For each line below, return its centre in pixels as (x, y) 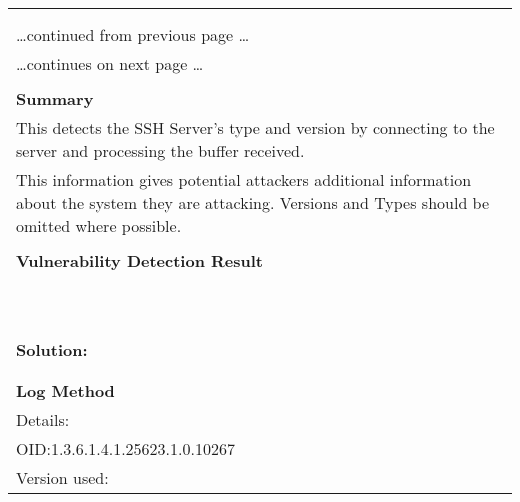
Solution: (52, 349)
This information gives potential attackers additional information (244, 179)
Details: (43, 419)
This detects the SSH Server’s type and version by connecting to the (255, 127)
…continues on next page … (110, 63)
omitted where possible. (99, 225)
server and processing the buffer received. (160, 150)
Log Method (65, 390)
